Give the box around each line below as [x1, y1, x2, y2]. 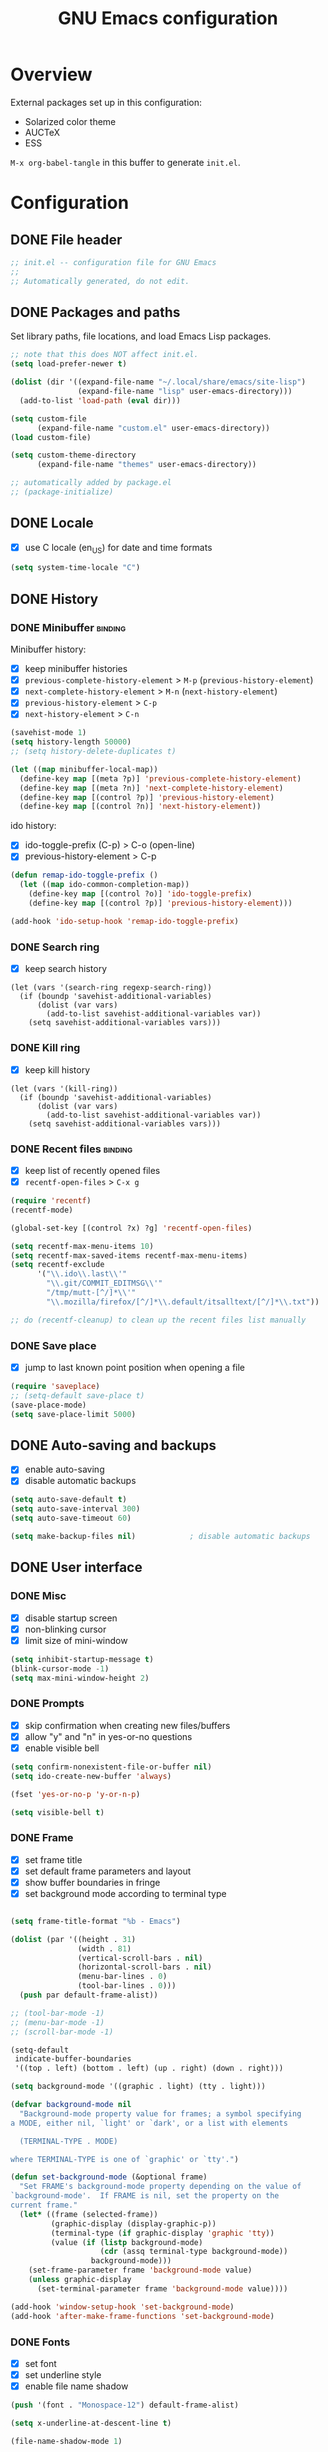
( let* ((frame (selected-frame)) [19, 2209, 159, 2219]
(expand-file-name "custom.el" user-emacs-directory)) [36, 423, 271, 433]
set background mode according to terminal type [24, 1887, 227, 1899]
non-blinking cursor [24, 1623, 107, 1635]
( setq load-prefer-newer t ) [10, 359, 128, 369]
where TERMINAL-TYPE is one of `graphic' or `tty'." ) [10, 2154, 240, 2164]
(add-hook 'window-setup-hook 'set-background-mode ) [10, 2302, 235, 2312]
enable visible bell [24, 1742, 100, 1754]
